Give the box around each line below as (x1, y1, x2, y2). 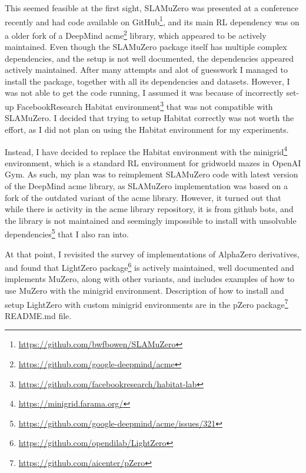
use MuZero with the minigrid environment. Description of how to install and (5, 284, 284, 296)
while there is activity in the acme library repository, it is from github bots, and (5, 203, 294, 215)
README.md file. (5, 309, 72, 321)
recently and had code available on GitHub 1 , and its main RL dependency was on (5, 14, 300, 28)
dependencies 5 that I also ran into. (5, 226, 129, 240)
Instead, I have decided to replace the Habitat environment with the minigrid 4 (5, 143, 288, 157)
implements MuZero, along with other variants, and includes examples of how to (5, 273, 295, 285)
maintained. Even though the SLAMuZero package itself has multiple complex (5, 41, 287, 53)
